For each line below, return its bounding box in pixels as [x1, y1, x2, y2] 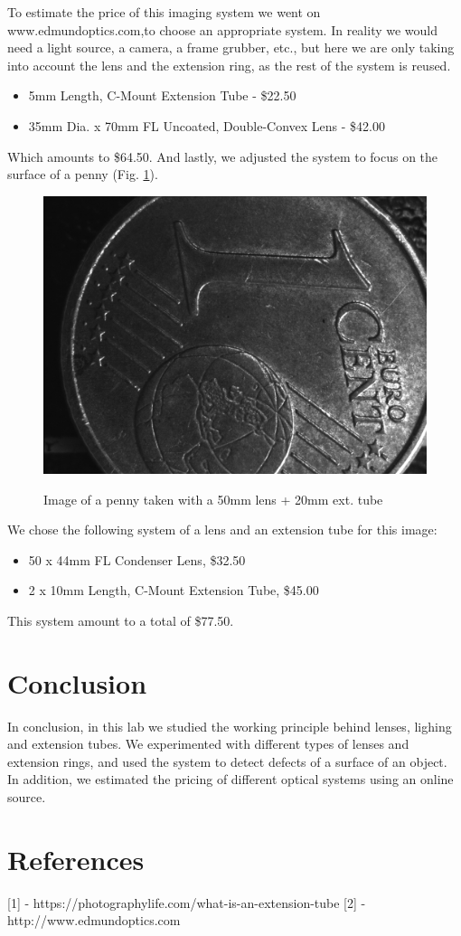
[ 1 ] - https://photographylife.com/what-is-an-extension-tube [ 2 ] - [7, 893, 366, 912]
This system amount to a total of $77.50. [7, 610, 234, 629]
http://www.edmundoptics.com [7, 911, 181, 930]
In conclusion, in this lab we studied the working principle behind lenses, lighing [7, 716, 452, 735]
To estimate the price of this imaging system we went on [7, 3, 321, 21]
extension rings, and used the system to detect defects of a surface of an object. [7, 752, 447, 771]
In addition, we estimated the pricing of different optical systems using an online [7, 770, 454, 789]
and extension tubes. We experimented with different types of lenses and [7, 734, 409, 753]
